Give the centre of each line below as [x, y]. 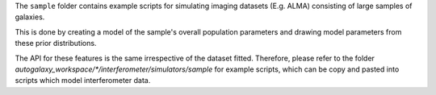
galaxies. [30, 17]
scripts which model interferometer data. [83, 81]
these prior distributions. [56, 43]
